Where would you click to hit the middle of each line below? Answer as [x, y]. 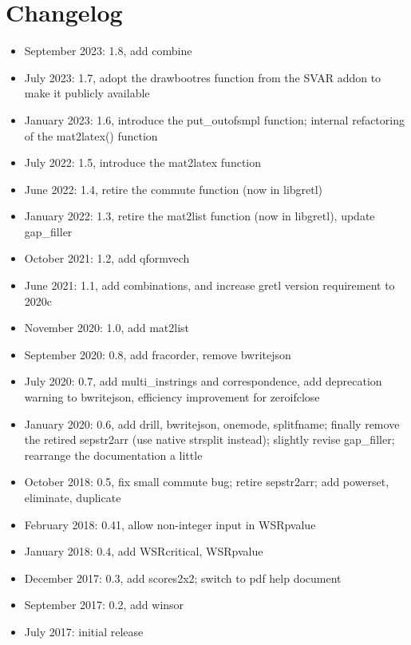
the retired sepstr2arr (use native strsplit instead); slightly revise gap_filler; [209, 439]
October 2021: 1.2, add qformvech [107, 258]
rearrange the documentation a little [113, 455]
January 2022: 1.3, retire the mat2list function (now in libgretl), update [200, 216]
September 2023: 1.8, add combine [108, 51]
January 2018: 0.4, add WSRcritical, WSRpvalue [144, 551]
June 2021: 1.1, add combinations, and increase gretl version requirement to [209, 285]
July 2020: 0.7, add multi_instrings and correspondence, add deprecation [203, 381]
